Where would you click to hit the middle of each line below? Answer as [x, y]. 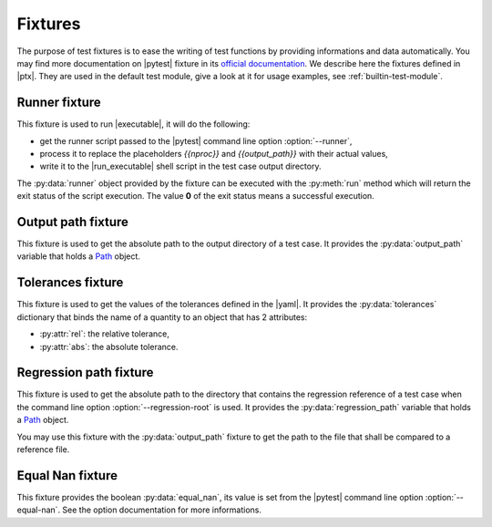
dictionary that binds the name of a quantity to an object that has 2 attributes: [162, 317]
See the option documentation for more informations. [162, 510]
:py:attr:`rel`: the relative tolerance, [105, 334]
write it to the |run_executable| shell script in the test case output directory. [180, 166]
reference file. [43, 449]
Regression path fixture [85, 372]
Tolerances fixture [70, 283]
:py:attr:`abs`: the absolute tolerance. [109, 346]
